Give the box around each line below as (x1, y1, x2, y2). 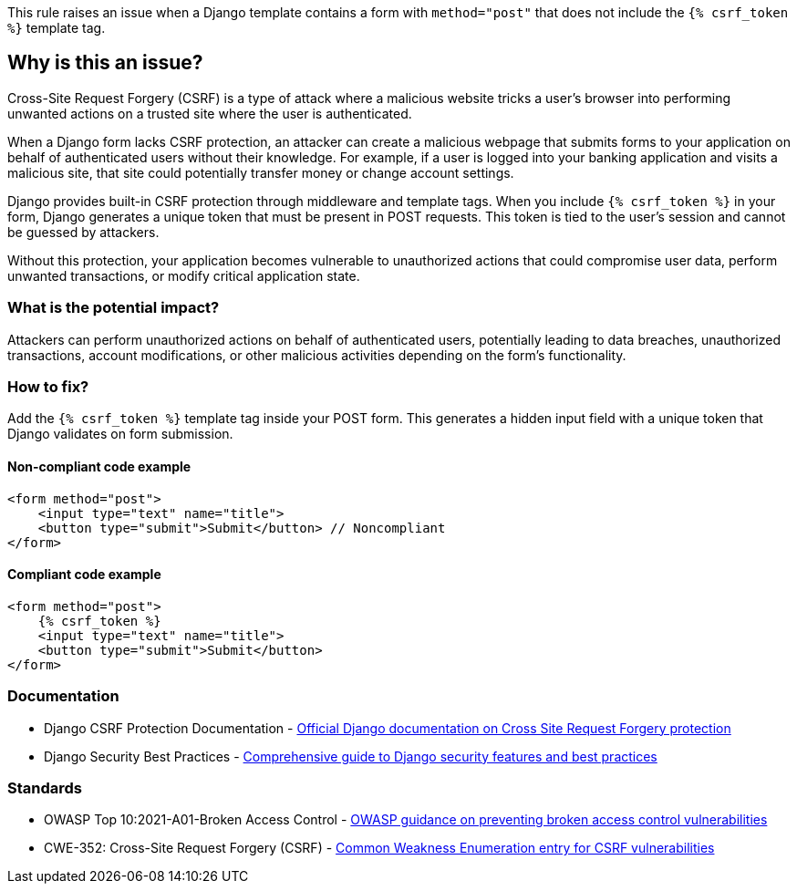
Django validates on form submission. (7, 426, 233, 442)
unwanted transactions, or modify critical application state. (7, 267, 360, 284)
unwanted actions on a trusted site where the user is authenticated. (7, 105, 412, 121)
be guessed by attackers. (7, 223, 160, 240)
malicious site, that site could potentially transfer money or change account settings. (7, 164, 514, 181)
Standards (7, 778, 83, 797)
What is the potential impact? (7, 298, 220, 317)
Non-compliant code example (7, 458, 191, 474)
